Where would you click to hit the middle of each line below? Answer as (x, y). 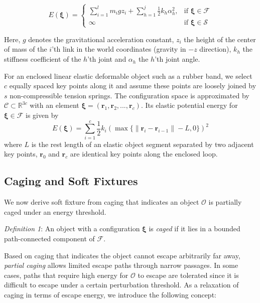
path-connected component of (49, 238)
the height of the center (220, 39)
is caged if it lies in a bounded (194, 229)
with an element (54, 105)
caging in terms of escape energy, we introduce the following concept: (110, 294)
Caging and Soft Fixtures (71, 181)
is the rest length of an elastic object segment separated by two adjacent (143, 144)
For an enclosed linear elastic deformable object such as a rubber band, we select (128, 75)
